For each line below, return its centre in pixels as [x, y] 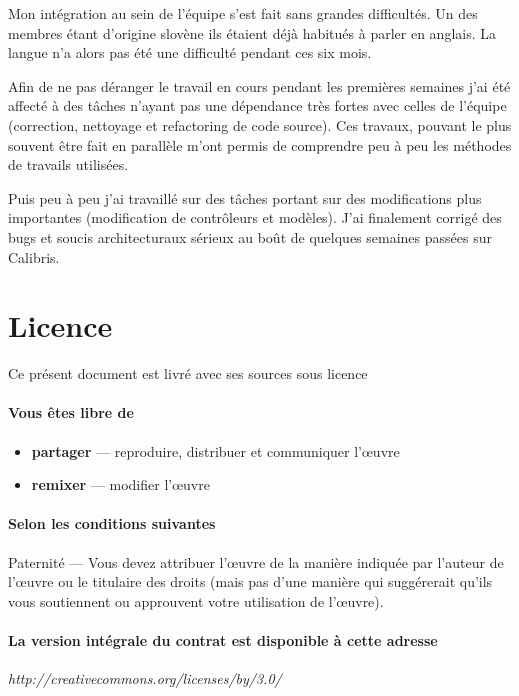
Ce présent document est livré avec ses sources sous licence [188, 373]
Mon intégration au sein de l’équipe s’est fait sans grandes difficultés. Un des [243, 13]
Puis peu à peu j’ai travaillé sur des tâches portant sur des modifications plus [245, 197]
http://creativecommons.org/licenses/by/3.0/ [145, 678]
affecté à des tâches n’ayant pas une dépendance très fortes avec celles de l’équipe [257, 105]
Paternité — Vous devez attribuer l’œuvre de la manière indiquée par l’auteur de [256, 561]
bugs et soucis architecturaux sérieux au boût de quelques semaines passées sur [250, 236]
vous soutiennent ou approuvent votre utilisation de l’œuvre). [196, 600]
